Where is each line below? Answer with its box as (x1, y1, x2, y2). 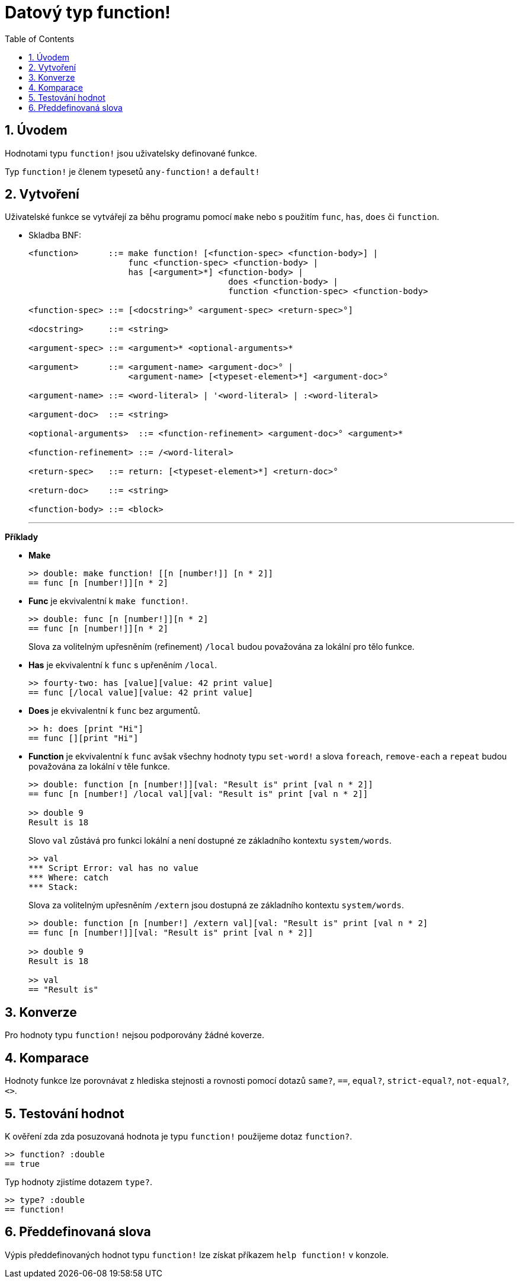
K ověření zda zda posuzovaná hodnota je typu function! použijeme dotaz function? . (5, 1131, 353, 1141)
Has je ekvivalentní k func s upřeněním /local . (28, 660, 217, 671)
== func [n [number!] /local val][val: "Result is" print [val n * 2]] (28, 789, 369, 799)
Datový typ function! (5, 2, 171, 23)
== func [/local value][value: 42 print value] (28, 688, 254, 698)
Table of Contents (5, 33, 75, 44)
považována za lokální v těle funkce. (28, 761, 170, 772)
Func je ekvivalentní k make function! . (28, 596, 188, 607)
